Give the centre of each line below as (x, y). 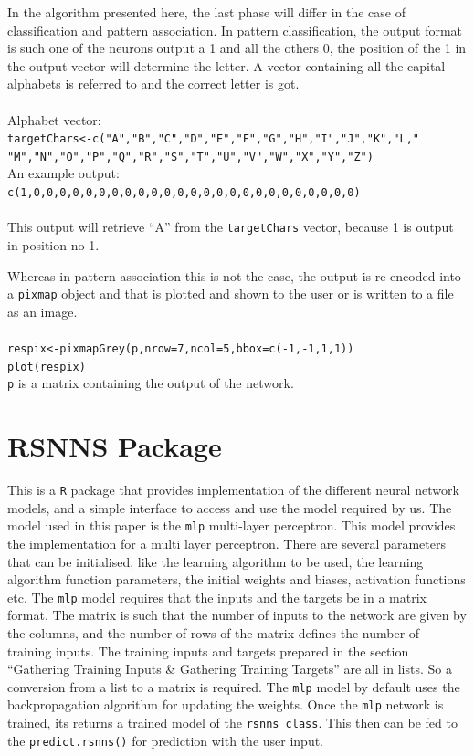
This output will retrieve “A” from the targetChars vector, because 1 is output (231, 227)
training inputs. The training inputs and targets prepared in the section (208, 651)
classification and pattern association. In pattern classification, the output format (235, 30)
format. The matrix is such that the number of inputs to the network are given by (237, 615)
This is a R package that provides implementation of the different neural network (233, 490)
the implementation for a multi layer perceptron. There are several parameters (226, 543)
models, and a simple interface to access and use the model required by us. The (230, 507)
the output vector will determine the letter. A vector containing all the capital (226, 65)
